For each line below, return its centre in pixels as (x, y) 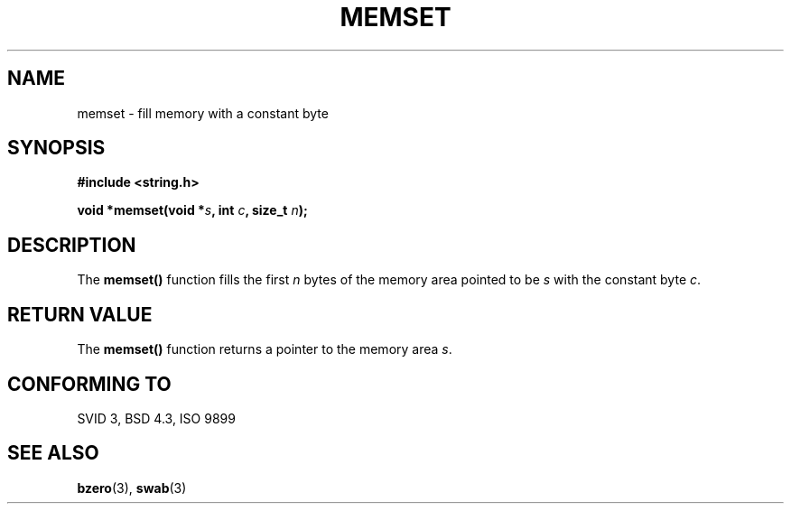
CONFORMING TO (89, 384)
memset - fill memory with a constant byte (203, 113)
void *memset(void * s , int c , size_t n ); (192, 210)
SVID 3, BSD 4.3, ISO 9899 (156, 418)
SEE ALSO (53, 453)
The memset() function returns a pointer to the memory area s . (265, 349)
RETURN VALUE (80, 314)
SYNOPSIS (56, 148)
